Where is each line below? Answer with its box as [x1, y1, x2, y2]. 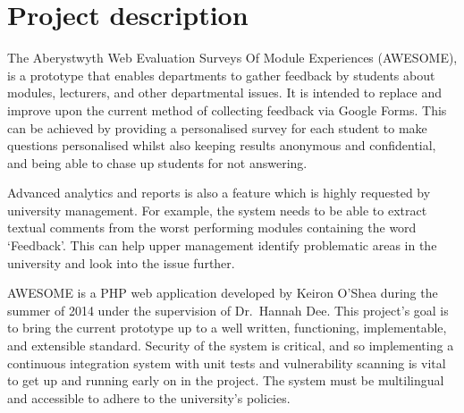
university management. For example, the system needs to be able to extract [7, 200, 427, 219]
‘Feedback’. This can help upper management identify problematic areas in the [7, 236, 437, 255]
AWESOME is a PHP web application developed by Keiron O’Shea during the [7, 283, 438, 302]
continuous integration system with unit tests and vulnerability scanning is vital [7, 353, 446, 372]
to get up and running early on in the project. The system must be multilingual [7, 371, 444, 390]
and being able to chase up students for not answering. [7, 153, 308, 172]
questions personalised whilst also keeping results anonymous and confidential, [7, 136, 436, 155]
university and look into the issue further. [7, 253, 235, 272]
